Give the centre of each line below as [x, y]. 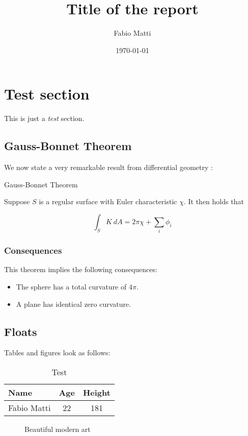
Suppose [17, 201]
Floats [21, 331]
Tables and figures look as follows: [57, 353]
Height [97, 392]
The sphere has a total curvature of [71, 286]
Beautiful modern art [58, 429]
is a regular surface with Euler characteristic [108, 201]
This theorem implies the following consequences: [81, 269]
